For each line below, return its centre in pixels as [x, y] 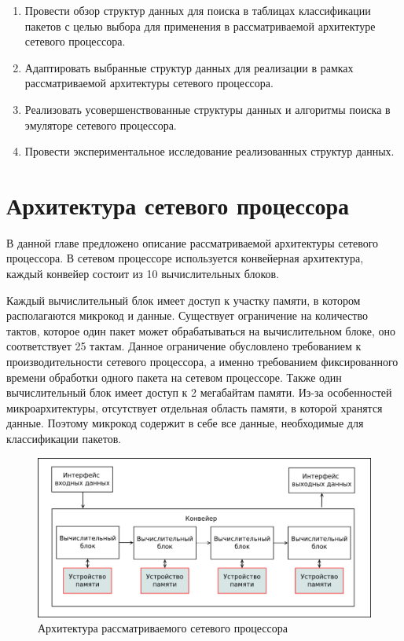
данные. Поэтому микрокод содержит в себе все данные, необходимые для [185, 423]
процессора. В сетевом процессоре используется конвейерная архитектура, [185, 258]
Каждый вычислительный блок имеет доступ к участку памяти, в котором [184, 300]
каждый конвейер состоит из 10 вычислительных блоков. [143, 274]
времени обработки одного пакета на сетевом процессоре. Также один [174, 377]
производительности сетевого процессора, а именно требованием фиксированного [202, 362]
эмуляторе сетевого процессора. [101, 125]
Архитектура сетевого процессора [178, 205]
